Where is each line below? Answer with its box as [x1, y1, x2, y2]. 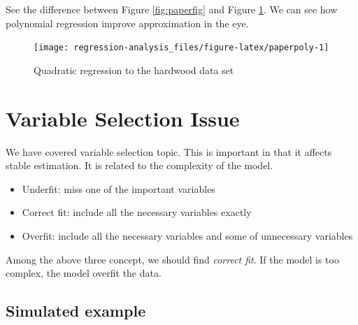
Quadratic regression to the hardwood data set [34, 62, 234, 77]
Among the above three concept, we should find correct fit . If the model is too [6, 252, 339, 266]
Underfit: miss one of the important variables [22, 181, 215, 196]
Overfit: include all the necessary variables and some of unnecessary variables [22, 228, 353, 243]
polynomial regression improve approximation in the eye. [6, 15, 249, 30]
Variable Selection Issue [6, 103, 240, 132]
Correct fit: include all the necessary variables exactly [22, 205, 252, 219]
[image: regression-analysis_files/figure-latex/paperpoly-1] [34, 43, 329, 53]
